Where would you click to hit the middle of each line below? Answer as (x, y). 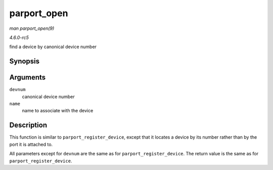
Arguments (28, 78)
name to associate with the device (58, 111)
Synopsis (25, 61)
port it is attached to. (31, 144)
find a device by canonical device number (53, 47)
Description (28, 125)
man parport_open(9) (32, 28)
